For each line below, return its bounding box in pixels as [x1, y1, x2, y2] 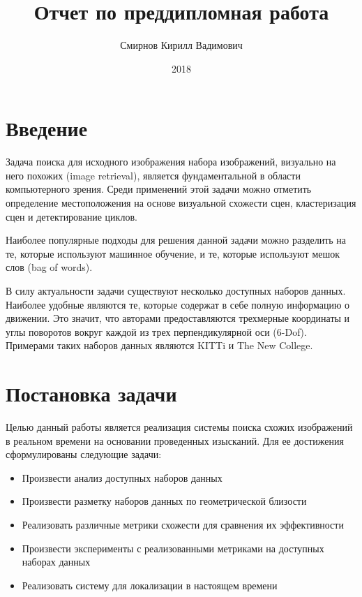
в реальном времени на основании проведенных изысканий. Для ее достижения [6, 433, 344, 448]
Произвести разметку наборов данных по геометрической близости [22, 494, 307, 508]
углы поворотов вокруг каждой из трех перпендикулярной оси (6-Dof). [6, 324, 307, 339]
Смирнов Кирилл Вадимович [120, 38, 243, 52]
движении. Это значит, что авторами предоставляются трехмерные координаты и [6, 311, 350, 325]
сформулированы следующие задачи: [6, 447, 162, 462]
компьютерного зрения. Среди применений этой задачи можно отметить [6, 182, 312, 196]
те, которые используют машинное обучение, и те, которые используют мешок [6, 246, 340, 260]
